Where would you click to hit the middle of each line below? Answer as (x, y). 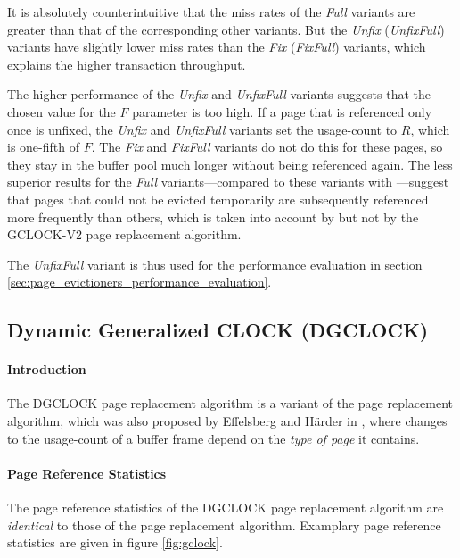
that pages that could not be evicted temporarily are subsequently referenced (218, 199)
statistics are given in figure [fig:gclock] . (115, 542)
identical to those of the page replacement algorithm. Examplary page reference (224, 525)
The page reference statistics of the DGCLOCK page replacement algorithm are (226, 508)
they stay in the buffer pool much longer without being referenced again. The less (230, 164)
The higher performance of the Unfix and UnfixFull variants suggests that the (219, 94)
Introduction (47, 369)
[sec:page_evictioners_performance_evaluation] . (140, 282)
